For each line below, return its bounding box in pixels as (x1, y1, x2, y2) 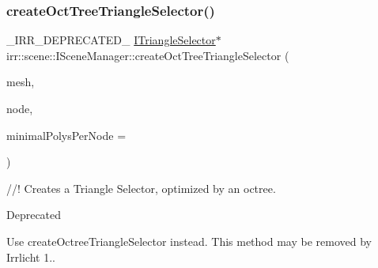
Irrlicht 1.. (6, 248, 55, 265)
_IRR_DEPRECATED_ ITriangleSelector (6, 32, 216, 48)
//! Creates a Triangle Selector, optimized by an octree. (6, 179, 276, 196)
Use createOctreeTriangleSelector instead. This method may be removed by (6, 232, 372, 249)
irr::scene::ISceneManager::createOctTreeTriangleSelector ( (6, 47, 289, 63)
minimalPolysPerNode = (6, 126, 127, 143)
